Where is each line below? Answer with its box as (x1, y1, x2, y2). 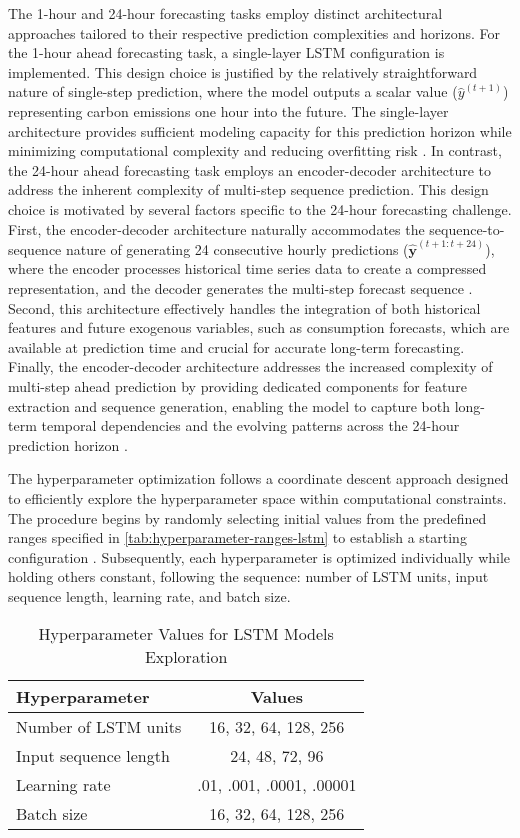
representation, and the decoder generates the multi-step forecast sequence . (8, 277, 473, 298)
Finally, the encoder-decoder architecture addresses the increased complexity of (8, 356, 493, 377)
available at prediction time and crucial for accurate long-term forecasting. (8, 336, 465, 357)
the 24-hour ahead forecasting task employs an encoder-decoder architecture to (8, 159, 492, 180)
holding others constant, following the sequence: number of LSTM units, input (8, 566, 489, 587)
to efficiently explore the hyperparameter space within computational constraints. (8, 487, 507, 508)
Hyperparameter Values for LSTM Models (38, 622, 334, 646)
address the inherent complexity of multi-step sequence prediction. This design (8, 179, 489, 200)
